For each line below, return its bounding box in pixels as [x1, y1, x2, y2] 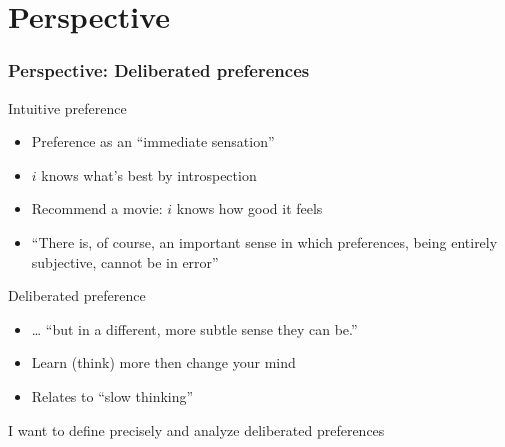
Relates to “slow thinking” [31, 385, 194, 406]
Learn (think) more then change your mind [31, 352, 296, 373]
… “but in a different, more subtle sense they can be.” [31, 318, 358, 339]
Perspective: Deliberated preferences [8, 58, 310, 83]
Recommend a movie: [31, 198, 163, 219]
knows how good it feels [176, 198, 323, 219]
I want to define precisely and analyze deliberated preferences [8, 419, 385, 440]
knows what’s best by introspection [41, 164, 257, 185]
